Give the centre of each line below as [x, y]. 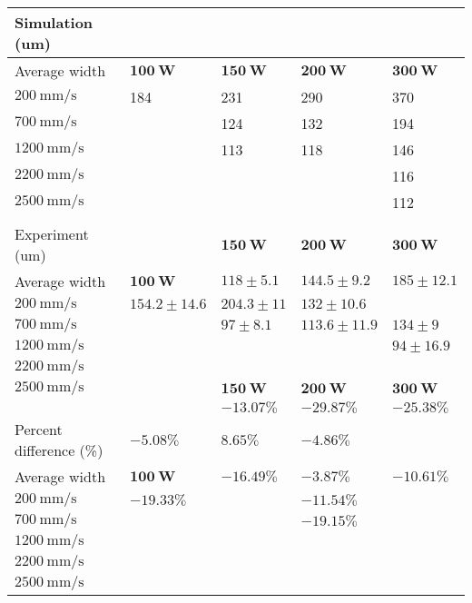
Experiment [52, 234]
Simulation [54, 22]
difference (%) [59, 450]
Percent [39, 429]
